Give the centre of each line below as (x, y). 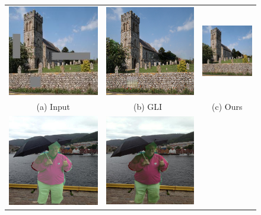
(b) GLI (148, 107)
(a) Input (53, 107)
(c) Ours (227, 107)
